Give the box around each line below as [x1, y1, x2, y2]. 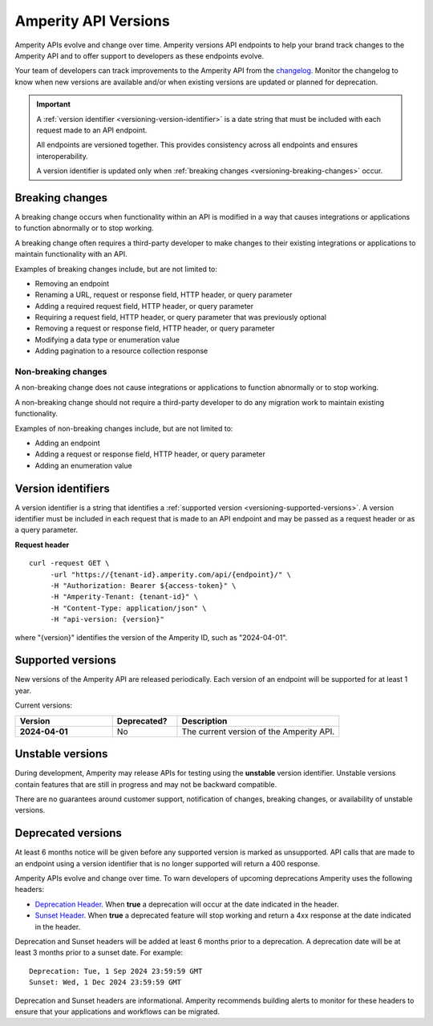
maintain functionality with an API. [14, 249, 127, 259]
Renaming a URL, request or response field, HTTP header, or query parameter [34, 290, 293, 300]
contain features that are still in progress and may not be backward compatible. [14, 779, 277, 789]
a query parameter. [14, 525, 79, 535]
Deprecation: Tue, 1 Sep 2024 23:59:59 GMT [29, 967, 203, 975]
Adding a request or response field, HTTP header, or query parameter [34, 449, 266, 459]
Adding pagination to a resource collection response [34, 346, 208, 356]
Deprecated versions [14, 826, 122, 840]
